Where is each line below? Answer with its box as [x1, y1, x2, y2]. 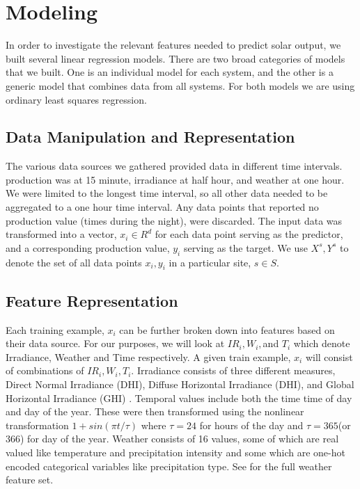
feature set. [6, 472, 54, 487]
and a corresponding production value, [6, 240, 170, 255]
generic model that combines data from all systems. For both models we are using [6, 78, 355, 93]
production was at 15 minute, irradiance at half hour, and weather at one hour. [6, 172, 345, 186]
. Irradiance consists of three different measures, [131, 363, 336, 378]
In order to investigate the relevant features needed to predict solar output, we [6, 38, 341, 52]
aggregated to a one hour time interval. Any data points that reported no [6, 200, 319, 214]
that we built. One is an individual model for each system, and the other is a [6, 65, 334, 79]
